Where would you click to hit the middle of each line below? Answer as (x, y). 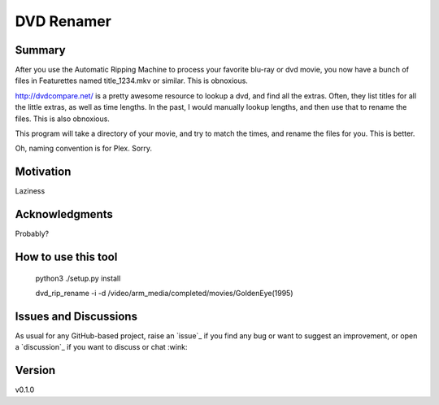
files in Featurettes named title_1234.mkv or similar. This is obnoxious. (131, 81)
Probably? (32, 234)
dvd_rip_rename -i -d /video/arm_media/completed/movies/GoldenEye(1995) (164, 294)
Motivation (43, 172)
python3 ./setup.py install (78, 278)
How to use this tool (66, 257)
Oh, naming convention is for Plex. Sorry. (84, 148)
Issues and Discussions (76, 316)
